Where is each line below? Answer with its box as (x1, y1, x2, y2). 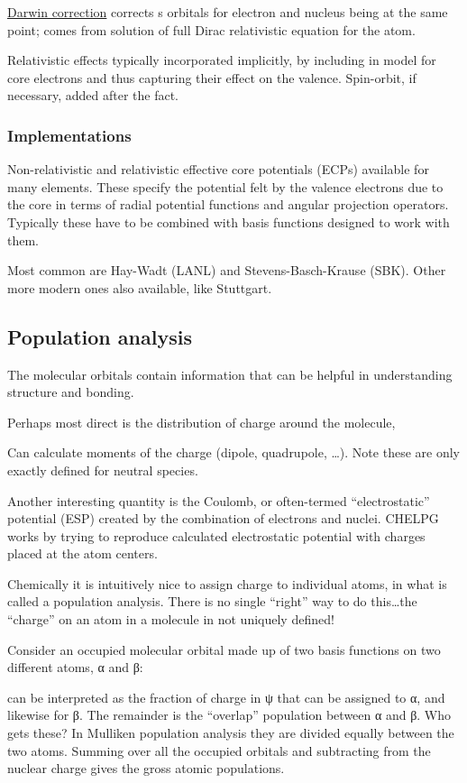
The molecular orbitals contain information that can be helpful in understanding (7, 364, 453, 383)
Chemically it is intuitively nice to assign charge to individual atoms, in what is (7, 574, 447, 593)
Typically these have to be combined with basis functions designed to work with (7, 212, 450, 231)
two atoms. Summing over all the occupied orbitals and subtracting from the (7, 741, 431, 760)
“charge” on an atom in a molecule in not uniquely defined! (7, 610, 334, 629)
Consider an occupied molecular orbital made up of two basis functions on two (7, 640, 441, 659)
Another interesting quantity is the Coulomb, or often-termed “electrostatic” (7, 491, 430, 510)
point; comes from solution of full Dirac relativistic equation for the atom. (7, 20, 416, 39)
